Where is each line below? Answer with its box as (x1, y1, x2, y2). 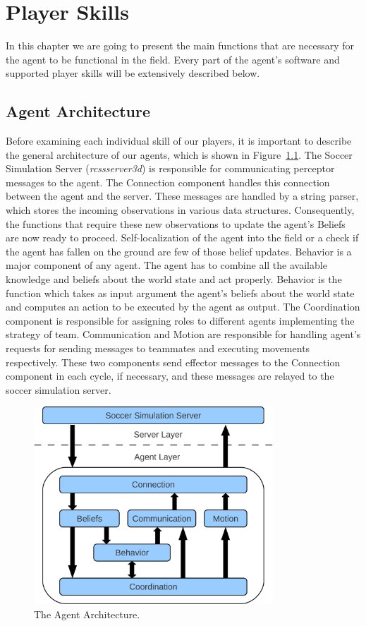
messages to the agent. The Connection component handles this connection (6, 174, 330, 189)
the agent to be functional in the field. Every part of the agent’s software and (6, 52, 340, 66)
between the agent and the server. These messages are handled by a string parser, (6, 188, 359, 203)
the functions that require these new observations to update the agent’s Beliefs (6, 216, 346, 231)
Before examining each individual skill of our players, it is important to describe (6, 133, 352, 148)
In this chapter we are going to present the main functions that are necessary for (6, 38, 355, 53)
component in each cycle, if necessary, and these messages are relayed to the (6, 368, 334, 383)
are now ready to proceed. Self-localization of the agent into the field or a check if (6, 230, 359, 245)
